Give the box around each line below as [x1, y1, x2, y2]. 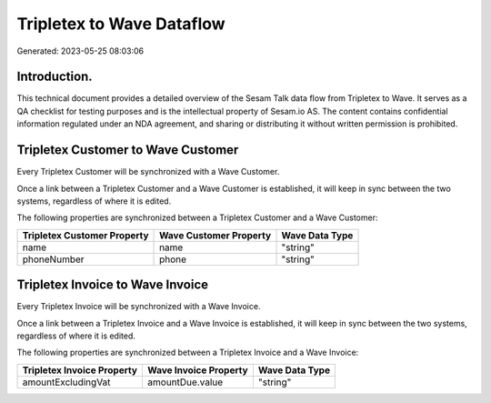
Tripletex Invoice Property [22, 364, 138, 377]
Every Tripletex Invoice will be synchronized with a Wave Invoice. [16, 301, 261, 312]
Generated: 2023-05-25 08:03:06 [16, 45, 145, 56]
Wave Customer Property [159, 228, 272, 241]
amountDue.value [146, 376, 224, 388]
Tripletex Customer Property [22, 228, 149, 241]
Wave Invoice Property [146, 364, 249, 377]
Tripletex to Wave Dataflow [16, 14, 226, 34]
